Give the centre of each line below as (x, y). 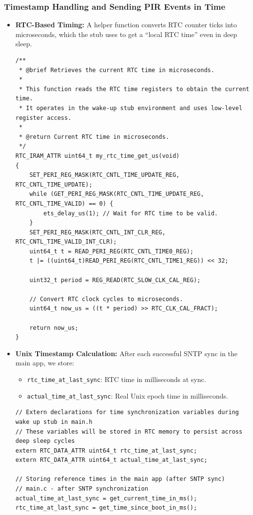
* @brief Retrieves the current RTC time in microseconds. (117, 70)
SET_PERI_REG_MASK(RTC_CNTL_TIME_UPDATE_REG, (105, 175)
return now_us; (54, 328)
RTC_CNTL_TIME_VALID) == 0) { (64, 203)
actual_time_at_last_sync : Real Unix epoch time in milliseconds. (127, 395)
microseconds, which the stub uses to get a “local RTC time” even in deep (126, 34)
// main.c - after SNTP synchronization (82, 489)
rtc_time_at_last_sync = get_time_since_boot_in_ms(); (106, 508)
